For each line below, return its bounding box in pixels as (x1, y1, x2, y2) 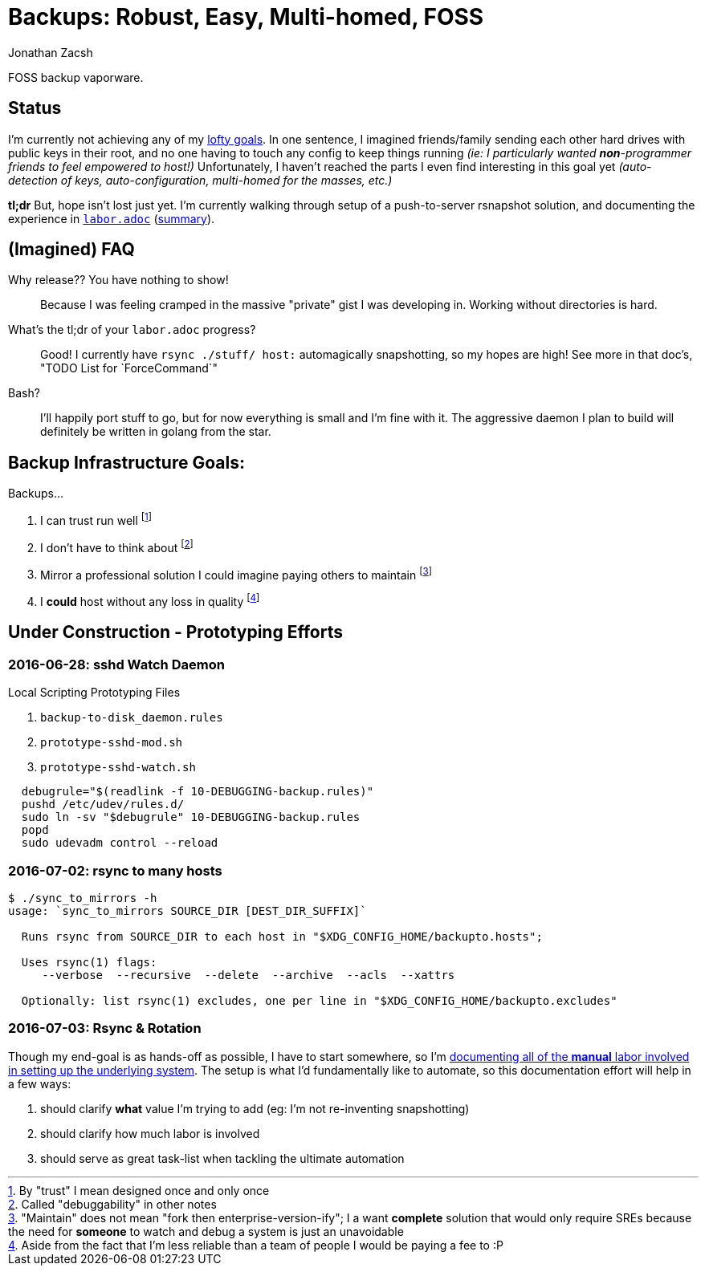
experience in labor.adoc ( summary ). (8, 211, 215, 226)
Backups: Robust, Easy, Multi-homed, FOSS (8, 3, 484, 30)
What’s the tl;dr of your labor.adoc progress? (8, 323, 256, 337)
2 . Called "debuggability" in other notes (8, 1197, 217, 1211)
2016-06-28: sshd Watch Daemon (8, 656, 225, 673)
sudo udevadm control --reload (21, 836, 218, 850)
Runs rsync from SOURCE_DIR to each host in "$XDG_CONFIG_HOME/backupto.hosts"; (21, 929, 543, 943)
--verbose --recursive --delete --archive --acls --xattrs (42, 968, 455, 981)
